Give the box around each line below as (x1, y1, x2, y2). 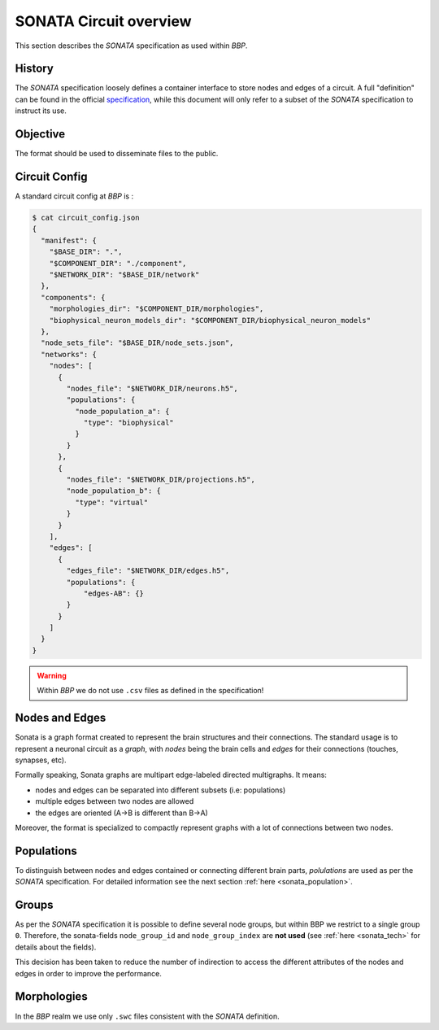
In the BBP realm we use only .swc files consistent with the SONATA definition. (15, 1011, 280, 1021)
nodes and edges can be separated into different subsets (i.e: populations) (35, 785, 286, 795)
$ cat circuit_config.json (32, 213, 140, 223)
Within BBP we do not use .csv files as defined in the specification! (37, 686, 264, 696)
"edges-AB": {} (83, 588, 144, 598)
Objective (15, 127, 66, 142)
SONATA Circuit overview (15, 12, 192, 30)
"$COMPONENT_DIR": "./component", (49, 259, 187, 268)
